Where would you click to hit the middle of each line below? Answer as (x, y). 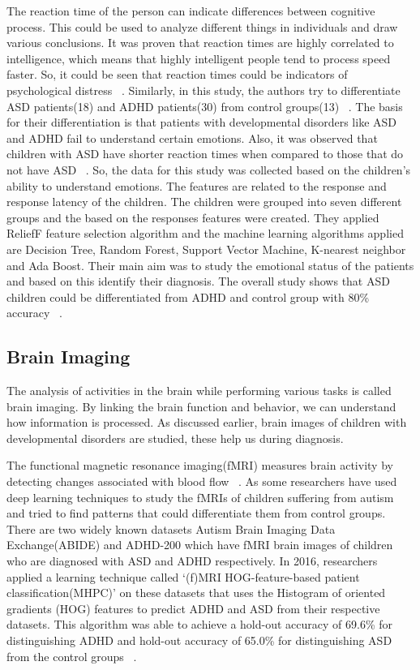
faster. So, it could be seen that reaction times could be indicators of (177, 74)
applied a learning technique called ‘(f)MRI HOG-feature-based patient (183, 576)
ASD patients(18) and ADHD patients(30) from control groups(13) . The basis (205, 106)
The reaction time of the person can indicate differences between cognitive (191, 11)
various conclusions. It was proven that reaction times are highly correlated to (200, 43)
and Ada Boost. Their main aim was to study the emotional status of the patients (210, 265)
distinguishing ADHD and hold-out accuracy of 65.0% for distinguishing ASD (199, 640)
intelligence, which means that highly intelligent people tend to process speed (199, 58)
